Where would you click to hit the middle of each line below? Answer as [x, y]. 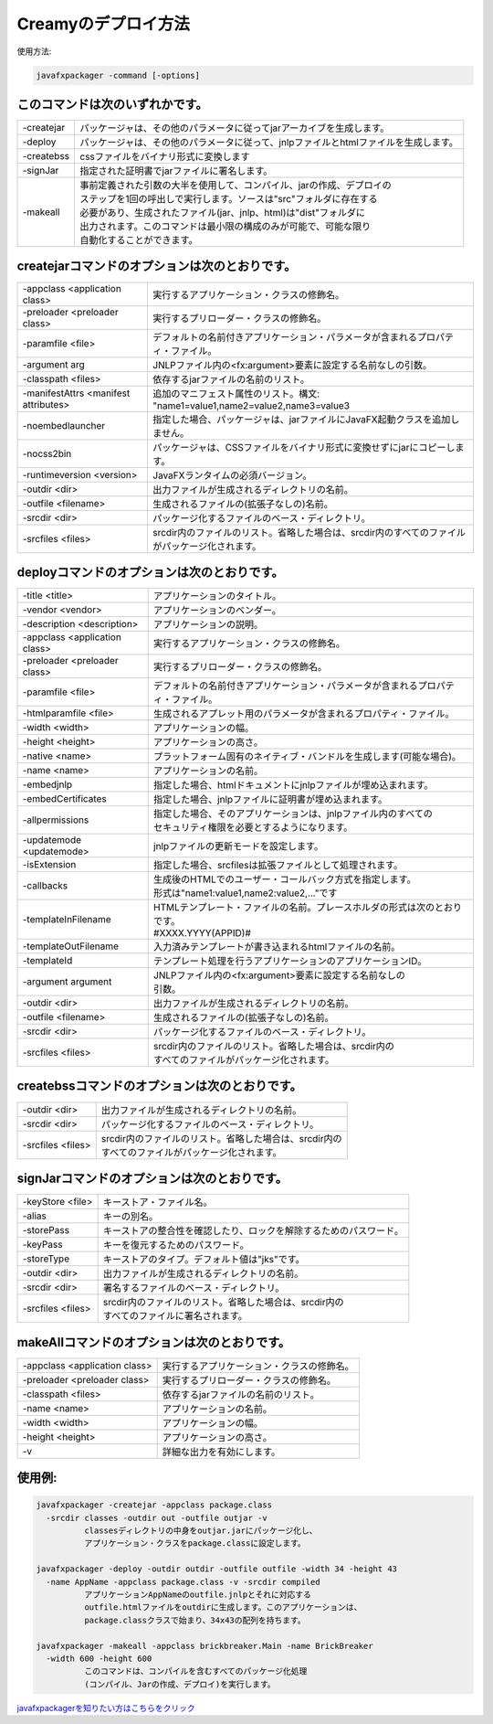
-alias [35, 1216]
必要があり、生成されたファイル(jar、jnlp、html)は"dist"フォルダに [222, 213]
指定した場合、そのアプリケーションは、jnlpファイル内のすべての [294, 814]
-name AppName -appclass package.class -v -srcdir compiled [183, 1582]
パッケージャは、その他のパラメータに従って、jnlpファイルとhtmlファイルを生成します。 [269, 143]
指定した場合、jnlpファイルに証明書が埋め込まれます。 [271, 800]
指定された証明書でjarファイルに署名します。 [176, 171]
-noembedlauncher [64, 425]
